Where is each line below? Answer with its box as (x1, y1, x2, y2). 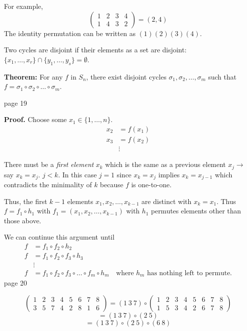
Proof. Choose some (4, 114, 67, 124)
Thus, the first (4, 196, 47, 206)
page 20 (4, 278, 27, 288)
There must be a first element (4, 159, 94, 169)
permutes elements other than (151, 206, 241, 216)
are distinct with (141, 196, 192, 206)
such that (208, 71, 237, 82)
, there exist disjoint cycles (86, 71, 167, 82)
